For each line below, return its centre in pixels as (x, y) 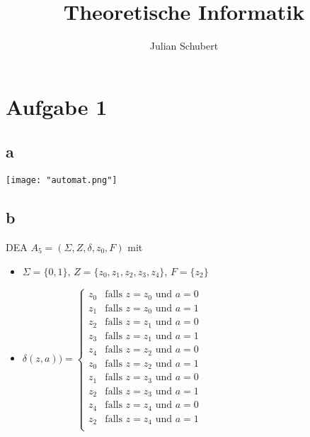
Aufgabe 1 (57, 106)
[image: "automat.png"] (62, 181)
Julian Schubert (184, 46)
